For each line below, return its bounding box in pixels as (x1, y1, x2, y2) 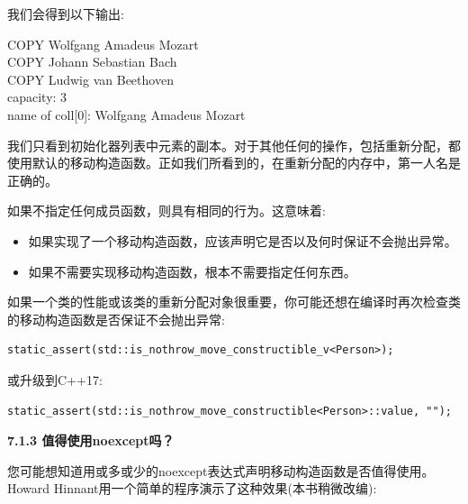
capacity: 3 (7, 87, 67, 106)
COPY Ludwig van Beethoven (7, 69, 174, 88)
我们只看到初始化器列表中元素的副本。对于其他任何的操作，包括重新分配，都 (7, 135, 461, 154)
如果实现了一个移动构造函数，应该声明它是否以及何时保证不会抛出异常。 (28, 231, 457, 250)
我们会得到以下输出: (7, 5, 124, 23)
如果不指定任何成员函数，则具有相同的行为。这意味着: (7, 201, 326, 220)
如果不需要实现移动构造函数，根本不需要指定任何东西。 (28, 261, 356, 280)
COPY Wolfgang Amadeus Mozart (7, 34, 199, 53)
